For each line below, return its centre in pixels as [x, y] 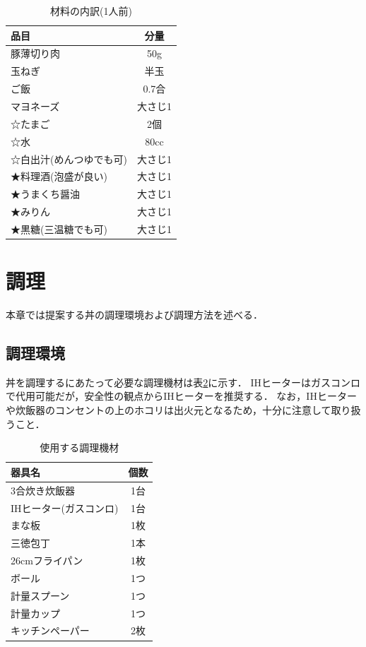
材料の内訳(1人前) [91, 11]
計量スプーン [40, 595]
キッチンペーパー [50, 630]
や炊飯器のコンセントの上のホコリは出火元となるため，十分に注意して [169, 410]
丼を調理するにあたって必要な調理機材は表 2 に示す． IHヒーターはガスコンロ [183, 382]
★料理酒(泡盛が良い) [59, 176]
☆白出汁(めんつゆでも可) [69, 159]
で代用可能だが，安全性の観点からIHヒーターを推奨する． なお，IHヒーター [181, 396]
